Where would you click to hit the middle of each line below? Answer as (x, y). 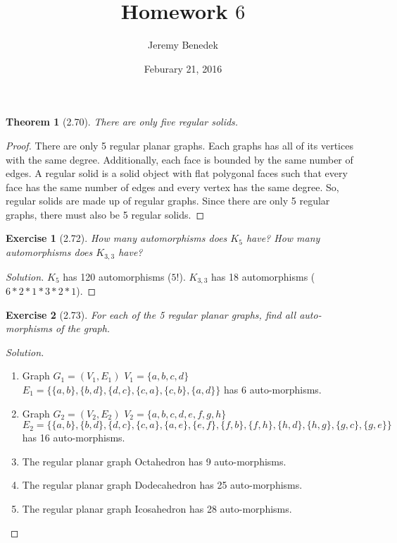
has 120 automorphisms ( (117, 276)
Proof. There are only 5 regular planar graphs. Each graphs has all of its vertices (179, 145)
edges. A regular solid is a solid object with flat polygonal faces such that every (177, 173)
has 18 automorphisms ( (263, 276)
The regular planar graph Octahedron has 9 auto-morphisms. (154, 461)
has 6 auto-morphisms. (273, 389)
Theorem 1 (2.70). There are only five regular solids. (122, 122)
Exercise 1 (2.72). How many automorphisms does (116, 238)
